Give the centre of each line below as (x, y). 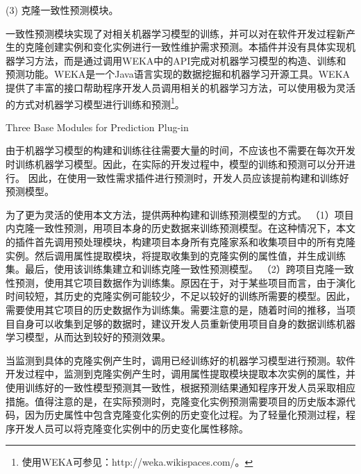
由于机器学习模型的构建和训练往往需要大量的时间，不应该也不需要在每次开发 (180, 150)
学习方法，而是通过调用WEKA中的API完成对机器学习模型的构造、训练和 (180, 60)
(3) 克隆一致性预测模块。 (62, 10)
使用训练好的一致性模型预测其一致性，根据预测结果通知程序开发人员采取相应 (180, 387)
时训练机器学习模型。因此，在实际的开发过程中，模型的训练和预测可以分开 (176, 164)
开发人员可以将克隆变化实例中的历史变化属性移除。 (132, 428)
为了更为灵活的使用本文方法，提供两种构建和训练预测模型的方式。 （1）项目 (180, 214)
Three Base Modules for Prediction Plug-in (97, 127)
